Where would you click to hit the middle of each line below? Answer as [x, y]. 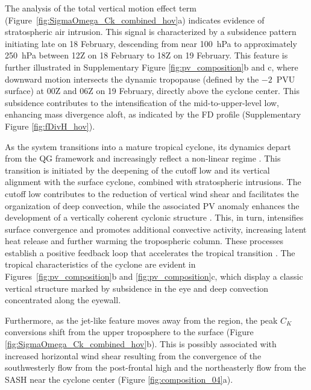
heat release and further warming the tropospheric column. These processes [144, 241]
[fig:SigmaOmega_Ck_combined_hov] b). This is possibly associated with [141, 344]
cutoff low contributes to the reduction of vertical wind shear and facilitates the [152, 193]
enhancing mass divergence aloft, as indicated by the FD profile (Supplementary [153, 114]
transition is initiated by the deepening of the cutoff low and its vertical [137, 170]
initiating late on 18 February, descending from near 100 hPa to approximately [151, 43]
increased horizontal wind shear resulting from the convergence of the [133, 355]
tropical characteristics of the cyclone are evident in [100, 264]
